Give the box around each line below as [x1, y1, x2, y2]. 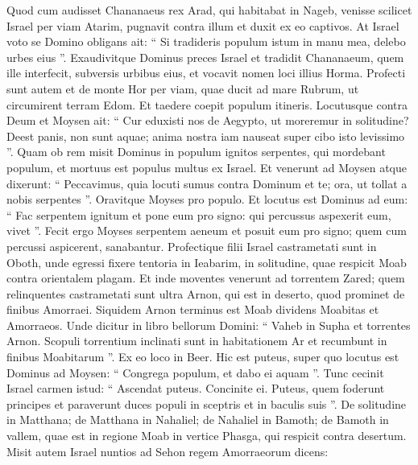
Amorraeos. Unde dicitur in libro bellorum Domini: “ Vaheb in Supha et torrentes [6, 316, 411, 333]
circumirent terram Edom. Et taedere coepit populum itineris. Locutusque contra [6, 96, 408, 113]
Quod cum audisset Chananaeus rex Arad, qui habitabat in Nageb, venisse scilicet [6, 2, 412, 18]
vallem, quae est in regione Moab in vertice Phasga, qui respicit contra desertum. [6, 427, 407, 444]
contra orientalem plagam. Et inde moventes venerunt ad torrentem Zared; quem [6, 270, 405, 286]
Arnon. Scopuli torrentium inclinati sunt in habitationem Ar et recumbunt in [6, 332, 387, 349]
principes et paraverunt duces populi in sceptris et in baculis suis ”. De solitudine [6, 395, 407, 412]
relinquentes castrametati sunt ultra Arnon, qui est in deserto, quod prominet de [6, 285, 405, 302]
